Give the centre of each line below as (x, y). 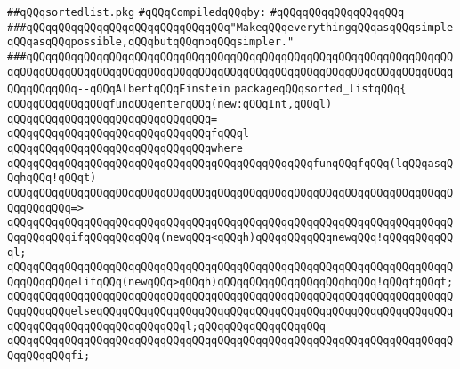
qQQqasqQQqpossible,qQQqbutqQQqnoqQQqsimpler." (151, 42)
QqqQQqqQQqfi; (49, 356)
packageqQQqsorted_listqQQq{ (320, 89)
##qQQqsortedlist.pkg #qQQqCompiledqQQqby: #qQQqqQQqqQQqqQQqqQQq (206, 12)
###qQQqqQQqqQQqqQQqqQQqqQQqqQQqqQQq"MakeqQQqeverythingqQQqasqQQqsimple (230, 27)
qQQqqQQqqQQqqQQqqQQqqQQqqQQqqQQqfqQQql (129, 134)
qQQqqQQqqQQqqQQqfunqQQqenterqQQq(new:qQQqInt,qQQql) (170, 104)
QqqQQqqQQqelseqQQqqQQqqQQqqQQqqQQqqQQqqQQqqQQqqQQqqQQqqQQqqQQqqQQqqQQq (230, 312)
